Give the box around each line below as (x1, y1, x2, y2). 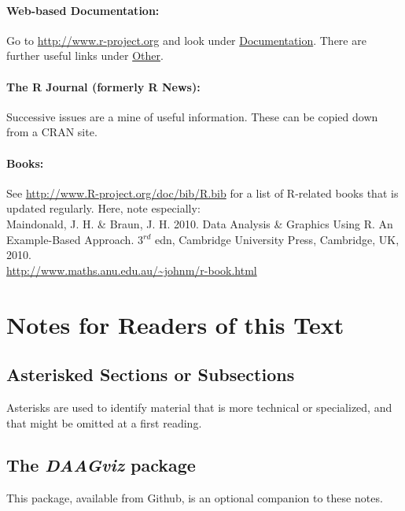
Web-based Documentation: (6, 2, 160, 18)
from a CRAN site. (6, 124, 98, 140)
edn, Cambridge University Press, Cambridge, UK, (154, 231, 399, 247)
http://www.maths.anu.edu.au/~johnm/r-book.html (6, 261, 257, 278)
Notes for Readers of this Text (6, 308, 344, 340)
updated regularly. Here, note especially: (6, 200, 201, 217)
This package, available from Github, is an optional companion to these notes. (6, 490, 383, 506)
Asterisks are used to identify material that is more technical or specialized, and (6, 398, 392, 415)
